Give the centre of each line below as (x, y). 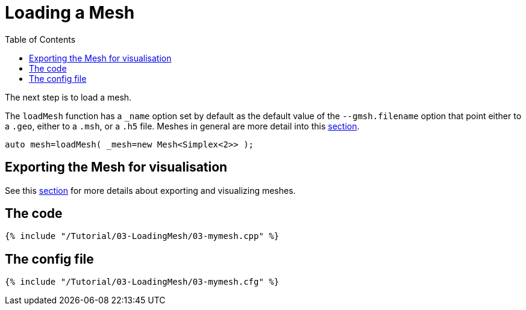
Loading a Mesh (70, 13)
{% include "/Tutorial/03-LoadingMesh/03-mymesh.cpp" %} (142, 236)
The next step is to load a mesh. (68, 97)
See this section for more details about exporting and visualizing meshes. (150, 190)
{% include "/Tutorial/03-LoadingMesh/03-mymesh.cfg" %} (142, 282)
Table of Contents (40, 39)
